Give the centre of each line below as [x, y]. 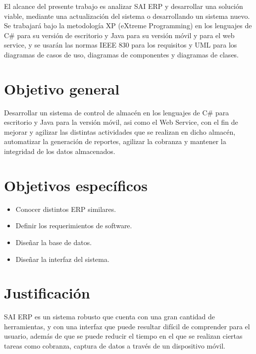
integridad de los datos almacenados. [60, 151]
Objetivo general [62, 88]
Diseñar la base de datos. [54, 242]
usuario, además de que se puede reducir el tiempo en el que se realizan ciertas [123, 336]
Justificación [47, 293]
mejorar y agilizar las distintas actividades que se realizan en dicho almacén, [120, 131]
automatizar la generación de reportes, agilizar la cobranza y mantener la [115, 141]
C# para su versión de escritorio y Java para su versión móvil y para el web [119, 35]
